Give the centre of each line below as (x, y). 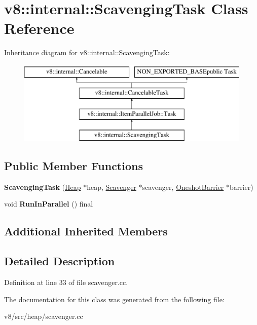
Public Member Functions (74, 166)
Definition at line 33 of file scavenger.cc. (66, 282)
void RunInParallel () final (49, 204)
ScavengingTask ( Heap (43, 187)
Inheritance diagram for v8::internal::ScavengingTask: (87, 52)
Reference (39, 28)
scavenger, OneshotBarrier (183, 187)
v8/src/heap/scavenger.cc (44, 316)
